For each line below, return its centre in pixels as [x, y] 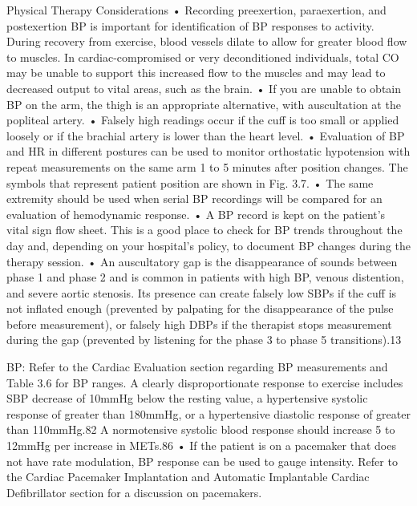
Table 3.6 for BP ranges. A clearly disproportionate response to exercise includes [205, 382]
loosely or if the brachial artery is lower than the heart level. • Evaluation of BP [206, 135]
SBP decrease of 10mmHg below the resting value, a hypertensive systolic [187, 398]
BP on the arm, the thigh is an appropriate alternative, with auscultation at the [204, 104]
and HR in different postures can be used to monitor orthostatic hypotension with [208, 151]
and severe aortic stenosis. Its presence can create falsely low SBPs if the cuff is [202, 292]
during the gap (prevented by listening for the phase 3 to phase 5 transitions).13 [204, 340]
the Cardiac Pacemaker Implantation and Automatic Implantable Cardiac [188, 477]
